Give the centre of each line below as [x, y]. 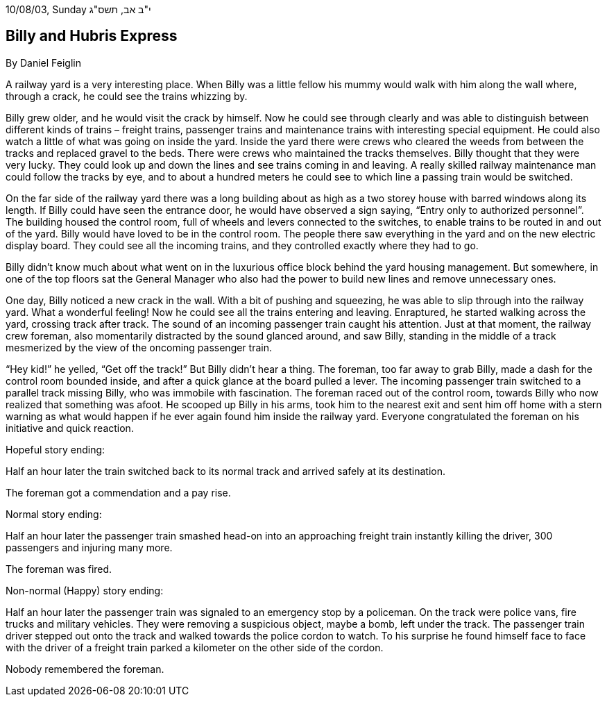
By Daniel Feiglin [43, 62]
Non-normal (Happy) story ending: [85, 590]
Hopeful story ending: [55, 449]
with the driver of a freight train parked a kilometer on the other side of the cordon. [195, 647]
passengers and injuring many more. [89, 547]
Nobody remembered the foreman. [85, 669]
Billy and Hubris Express [92, 36]
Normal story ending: [54, 514]
